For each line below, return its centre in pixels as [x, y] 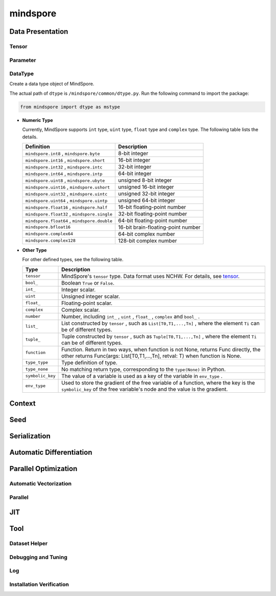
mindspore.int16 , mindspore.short [65, 160]
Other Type [34, 250]
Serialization [30, 436]
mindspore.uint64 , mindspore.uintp [66, 200]
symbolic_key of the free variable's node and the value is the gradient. [145, 389]
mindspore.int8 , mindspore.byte [63, 153]
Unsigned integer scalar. [91, 296]
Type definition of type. [89, 363]
